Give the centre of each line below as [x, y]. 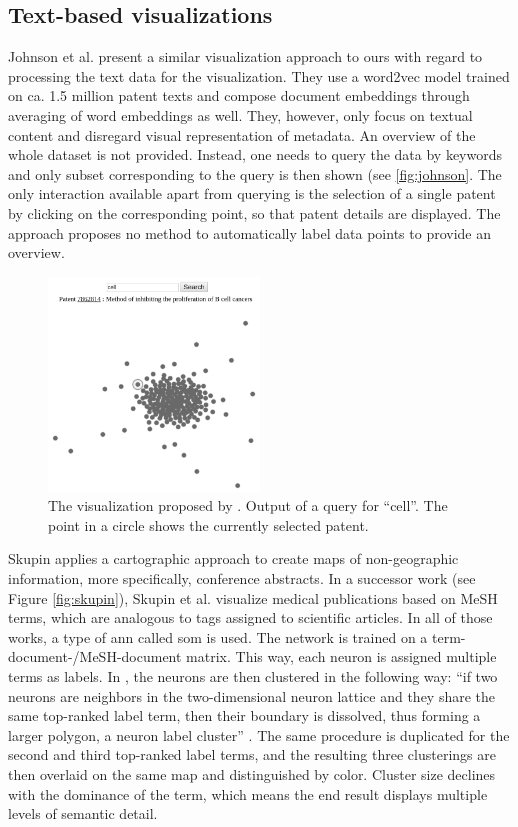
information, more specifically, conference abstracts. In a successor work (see [242, 578]
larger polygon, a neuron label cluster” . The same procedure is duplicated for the [259, 734]
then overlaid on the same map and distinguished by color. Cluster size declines [252, 773]
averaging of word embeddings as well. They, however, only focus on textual [240, 114]
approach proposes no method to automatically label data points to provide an [249, 232]
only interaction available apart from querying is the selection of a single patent [252, 193]
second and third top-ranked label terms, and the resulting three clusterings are [252, 754]
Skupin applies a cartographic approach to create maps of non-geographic [233, 558]
